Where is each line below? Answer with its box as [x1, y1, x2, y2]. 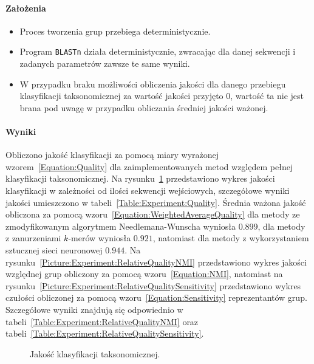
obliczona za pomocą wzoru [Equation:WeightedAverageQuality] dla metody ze [5, 208, 300, 221]
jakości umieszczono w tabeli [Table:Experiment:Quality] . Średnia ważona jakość [5, 196, 306, 208]
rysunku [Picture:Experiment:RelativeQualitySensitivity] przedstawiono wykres [5, 279, 301, 292]
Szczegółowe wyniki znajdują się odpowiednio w [5, 303, 183, 315]
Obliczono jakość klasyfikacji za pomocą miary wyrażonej [5, 148, 219, 161]
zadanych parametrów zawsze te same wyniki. [19, 57, 190, 70]
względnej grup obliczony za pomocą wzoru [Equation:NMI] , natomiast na [5, 267, 283, 280]
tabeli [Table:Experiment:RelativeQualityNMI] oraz [5, 315, 199, 328]
